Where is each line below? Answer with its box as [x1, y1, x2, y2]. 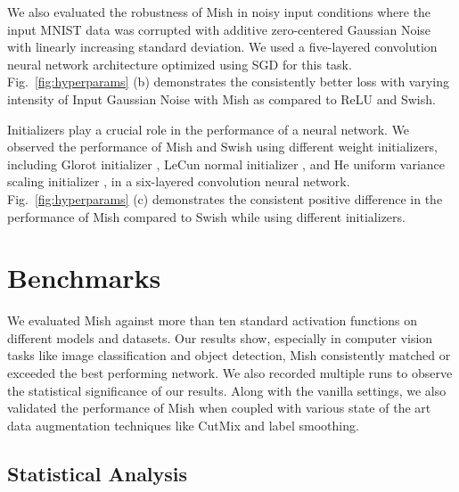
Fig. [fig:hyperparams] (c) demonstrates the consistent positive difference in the [7, 189, 443, 208]
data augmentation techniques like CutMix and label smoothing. [7, 415, 359, 434]
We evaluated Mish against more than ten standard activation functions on [7, 311, 418, 330]
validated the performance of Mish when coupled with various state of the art [7, 398, 431, 417]
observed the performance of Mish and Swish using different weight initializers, [7, 137, 438, 156]
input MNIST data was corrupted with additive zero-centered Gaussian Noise [7, 20, 431, 38]
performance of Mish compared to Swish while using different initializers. [7, 207, 406, 225]
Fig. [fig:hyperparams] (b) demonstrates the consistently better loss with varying [7, 72, 450, 91]
